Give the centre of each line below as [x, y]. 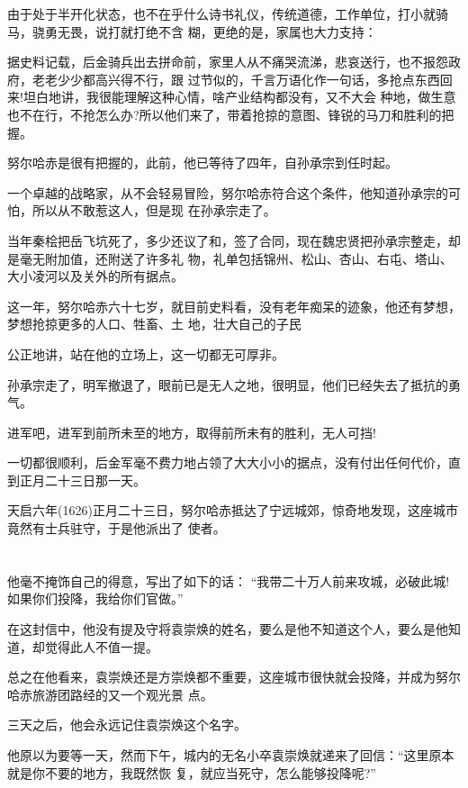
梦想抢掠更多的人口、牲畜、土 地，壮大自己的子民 [154, 324]
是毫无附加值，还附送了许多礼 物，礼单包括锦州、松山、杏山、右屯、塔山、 [230, 258]
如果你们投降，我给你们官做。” [95, 598]
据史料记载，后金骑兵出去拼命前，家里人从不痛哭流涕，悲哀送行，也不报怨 [228, 62]
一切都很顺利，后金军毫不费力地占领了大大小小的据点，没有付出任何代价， [228, 462]
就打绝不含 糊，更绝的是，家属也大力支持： [248, 31]
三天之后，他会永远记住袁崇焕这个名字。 [127, 725]
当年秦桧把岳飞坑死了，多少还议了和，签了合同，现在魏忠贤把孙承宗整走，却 [234, 240]
